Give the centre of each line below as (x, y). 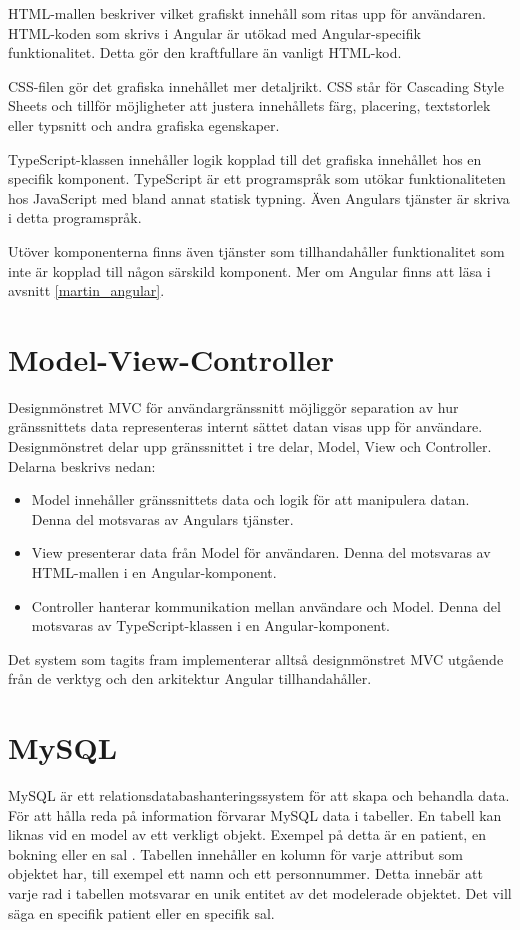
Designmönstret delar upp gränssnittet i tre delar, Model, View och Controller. (250, 446)
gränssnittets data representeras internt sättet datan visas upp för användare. (245, 426)
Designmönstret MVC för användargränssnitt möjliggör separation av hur (233, 406)
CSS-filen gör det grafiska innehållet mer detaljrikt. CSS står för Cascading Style (256, 85)
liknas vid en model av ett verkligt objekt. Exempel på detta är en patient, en (247, 834)
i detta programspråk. (75, 217)
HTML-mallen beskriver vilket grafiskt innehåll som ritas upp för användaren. (247, 13)
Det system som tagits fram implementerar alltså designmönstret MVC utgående (256, 658)
